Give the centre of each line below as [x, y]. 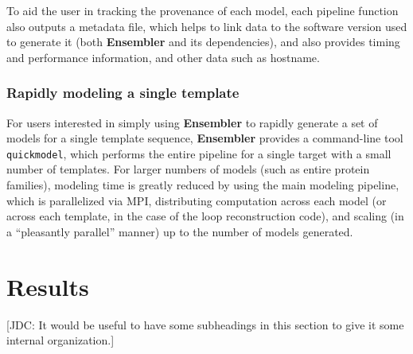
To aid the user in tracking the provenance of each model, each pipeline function [203, 10]
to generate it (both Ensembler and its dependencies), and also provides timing [203, 42]
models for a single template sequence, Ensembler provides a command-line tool [205, 138]
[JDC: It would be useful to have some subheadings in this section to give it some [205, 324]
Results [48, 286]
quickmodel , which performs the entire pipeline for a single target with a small [199, 153]
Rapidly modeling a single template [123, 93]
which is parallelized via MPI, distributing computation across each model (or [197, 200]
